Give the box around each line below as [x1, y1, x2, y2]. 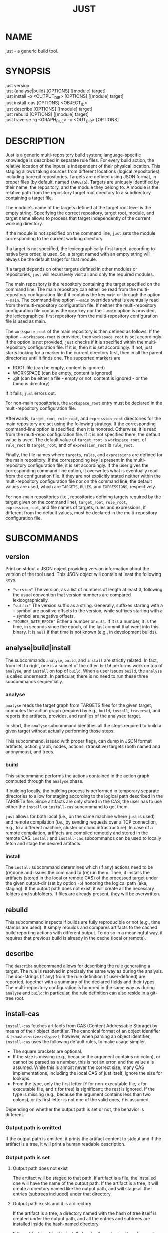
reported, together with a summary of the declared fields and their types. [5, 979, 156, 985]
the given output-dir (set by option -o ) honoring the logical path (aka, [5, 880, 148, 886]
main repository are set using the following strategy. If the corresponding [5, 421, 156, 427]
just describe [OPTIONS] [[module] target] [5, 106, 93, 112]
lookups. [12, 1075, 31, 1082]
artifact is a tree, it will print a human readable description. [5, 1141, 126, 1147]
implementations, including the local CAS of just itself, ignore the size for [12, 1070, 163, 1076]
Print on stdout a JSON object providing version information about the [5, 566, 149, 572]
